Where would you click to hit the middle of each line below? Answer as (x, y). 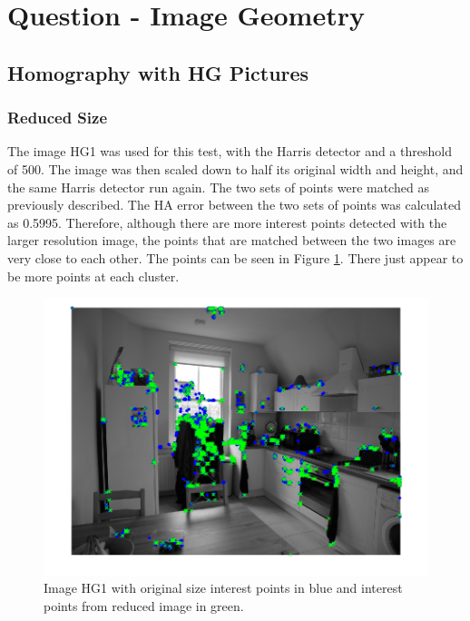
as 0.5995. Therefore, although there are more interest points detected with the (227, 222)
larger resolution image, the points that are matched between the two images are (232, 240)
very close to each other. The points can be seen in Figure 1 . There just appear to (235, 257)
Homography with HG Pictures (158, 72)
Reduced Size (58, 118)
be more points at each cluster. (93, 276)
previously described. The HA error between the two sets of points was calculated (234, 205)
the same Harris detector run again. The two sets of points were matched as (218, 187)
